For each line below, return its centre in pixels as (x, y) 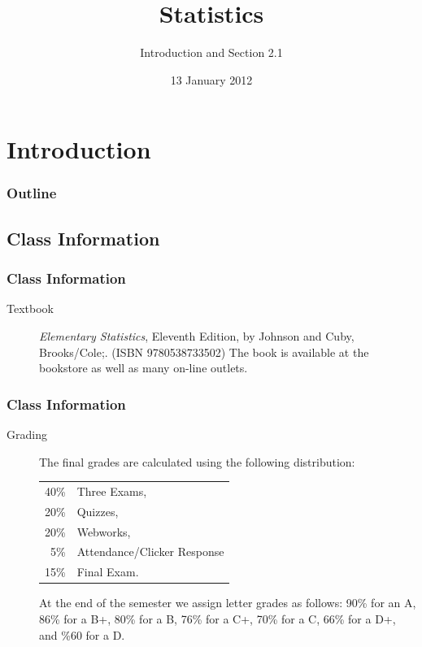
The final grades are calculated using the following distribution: (197, 461)
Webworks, (104, 531)
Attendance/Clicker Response (150, 551)
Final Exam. (108, 572)
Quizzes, (98, 511)
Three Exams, (112, 491)
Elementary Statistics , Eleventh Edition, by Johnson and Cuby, (197, 335)
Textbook (30, 308)
